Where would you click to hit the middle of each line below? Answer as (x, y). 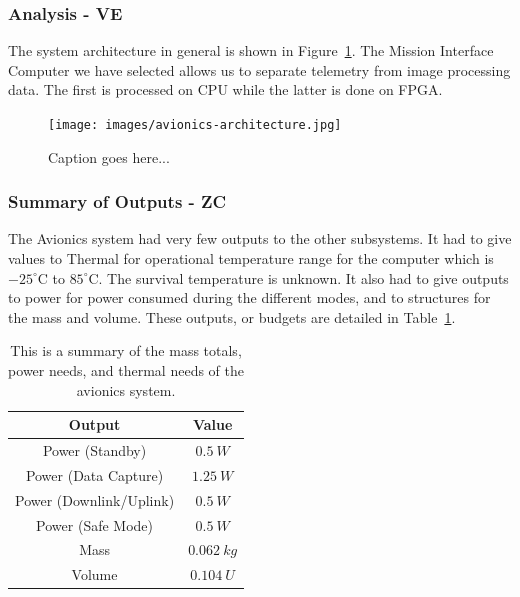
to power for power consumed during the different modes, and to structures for (249, 297)
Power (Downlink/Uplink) (95, 499)
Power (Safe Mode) (95, 524)
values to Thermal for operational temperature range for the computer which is (251, 258)
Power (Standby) (94, 450)
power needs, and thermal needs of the (126, 370)
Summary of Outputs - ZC (117, 201)
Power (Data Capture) (94, 474)
